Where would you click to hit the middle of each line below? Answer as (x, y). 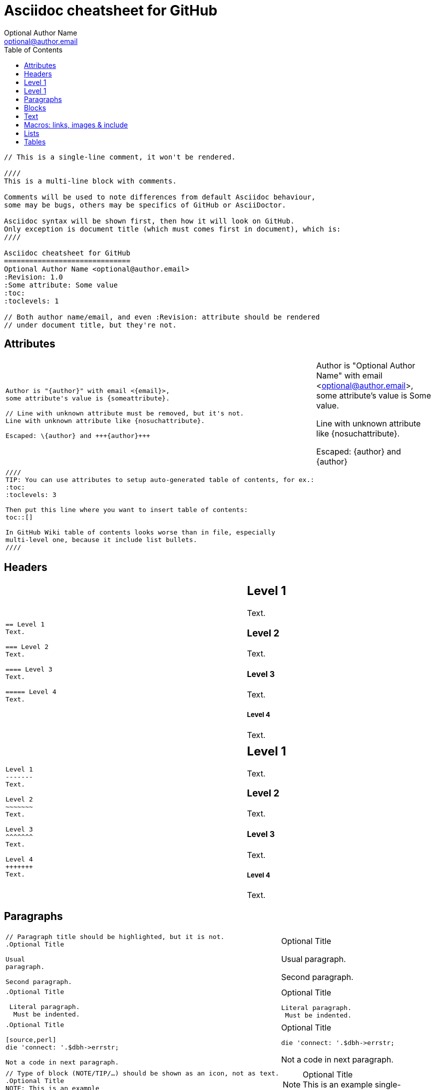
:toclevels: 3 (31, 494)
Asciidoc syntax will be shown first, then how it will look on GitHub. (149, 221)
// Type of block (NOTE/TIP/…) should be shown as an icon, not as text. (142, 1073)
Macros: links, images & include (76, 124)
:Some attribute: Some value (61, 285)
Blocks (35, 107)
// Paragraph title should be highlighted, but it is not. (115, 936)
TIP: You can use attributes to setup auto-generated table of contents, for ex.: (160, 479)
